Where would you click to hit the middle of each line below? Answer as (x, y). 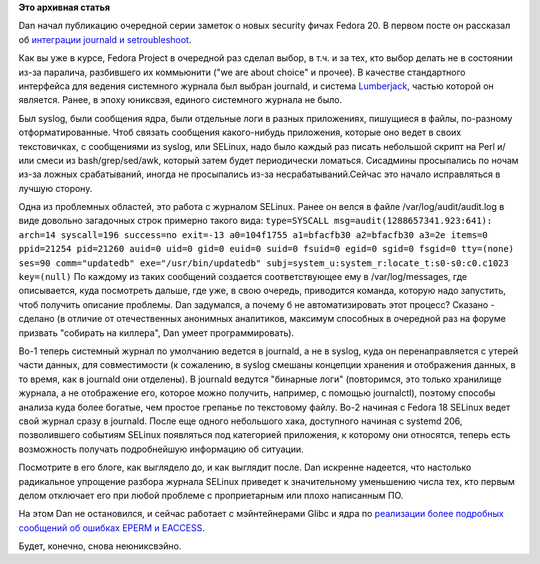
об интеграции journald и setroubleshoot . (105, 39)
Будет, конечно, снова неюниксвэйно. (100, 546)
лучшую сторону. (55, 188)
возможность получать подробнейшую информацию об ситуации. (161, 449)
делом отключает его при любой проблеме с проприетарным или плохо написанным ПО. (211, 495)
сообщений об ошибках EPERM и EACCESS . (111, 527)
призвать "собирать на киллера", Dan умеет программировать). (156, 332)
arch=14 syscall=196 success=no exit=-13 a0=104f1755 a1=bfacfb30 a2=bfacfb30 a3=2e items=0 (253, 234)
